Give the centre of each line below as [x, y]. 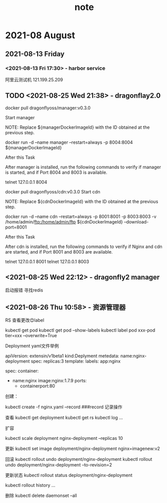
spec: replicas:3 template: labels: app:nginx [76, 361]
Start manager [20, 117]
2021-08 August [40, 35]
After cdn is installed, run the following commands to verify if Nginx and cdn [84, 246]
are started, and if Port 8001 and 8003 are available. [59, 251]
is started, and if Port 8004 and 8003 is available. [56, 172]
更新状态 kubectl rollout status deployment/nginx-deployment [69, 475]
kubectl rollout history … [30, 485]
